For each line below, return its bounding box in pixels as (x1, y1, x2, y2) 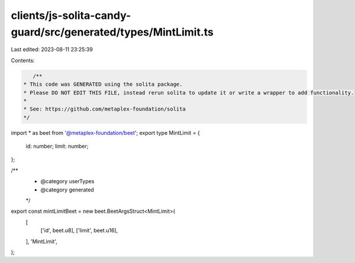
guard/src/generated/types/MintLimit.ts (11, 25, 214, 38)
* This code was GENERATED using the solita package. (23, 81, 183, 88)
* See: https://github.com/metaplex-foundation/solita (23, 106, 186, 112)
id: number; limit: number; (25, 142, 89, 150)
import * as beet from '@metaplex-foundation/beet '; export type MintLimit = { (11, 129, 201, 136)
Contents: (11, 57, 35, 64)
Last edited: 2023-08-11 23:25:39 (11, 46, 93, 53)
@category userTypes (40, 178, 95, 185)
